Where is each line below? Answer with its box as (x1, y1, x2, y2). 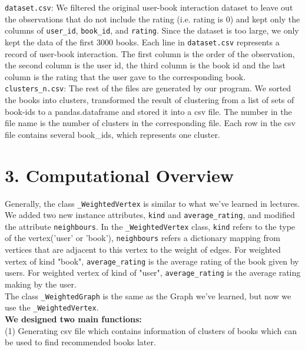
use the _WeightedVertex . (5, 301, 99, 313)
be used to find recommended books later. (5, 336, 156, 348)
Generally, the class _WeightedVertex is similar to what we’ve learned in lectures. (5, 197, 300, 209)
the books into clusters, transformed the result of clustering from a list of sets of (5, 94, 294, 105)
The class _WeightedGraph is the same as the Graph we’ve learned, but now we (5, 289, 291, 302)
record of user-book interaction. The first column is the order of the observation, (5, 47, 295, 60)
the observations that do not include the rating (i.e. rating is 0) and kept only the (5, 12, 300, 25)
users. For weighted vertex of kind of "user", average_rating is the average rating (5, 266, 301, 279)
